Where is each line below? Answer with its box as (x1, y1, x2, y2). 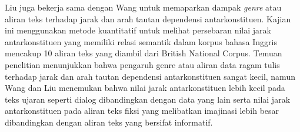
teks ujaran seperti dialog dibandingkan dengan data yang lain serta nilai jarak (5, 93, 291, 105)
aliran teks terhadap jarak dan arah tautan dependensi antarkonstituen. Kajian (5, 12, 291, 25)
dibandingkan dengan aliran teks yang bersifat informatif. (5, 116, 213, 128)
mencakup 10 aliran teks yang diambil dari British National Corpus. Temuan (5, 47, 282, 59)
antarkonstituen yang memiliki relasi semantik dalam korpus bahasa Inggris (5, 35, 278, 48)
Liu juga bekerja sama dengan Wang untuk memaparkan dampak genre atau (5, 1, 282, 13)
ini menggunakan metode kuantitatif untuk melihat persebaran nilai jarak (5, 24, 271, 36)
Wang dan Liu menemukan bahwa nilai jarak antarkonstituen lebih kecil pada (5, 82, 285, 94)
